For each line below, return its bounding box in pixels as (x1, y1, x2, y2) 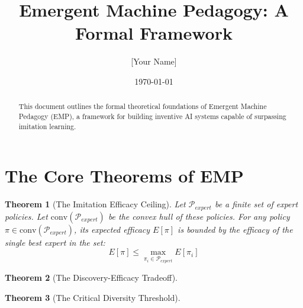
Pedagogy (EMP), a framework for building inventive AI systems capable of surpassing (18, 111, 286, 121)
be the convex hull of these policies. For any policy (108, 210, 290, 222)
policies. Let (5, 210, 48, 222)
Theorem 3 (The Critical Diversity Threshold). (5, 291, 180, 303)
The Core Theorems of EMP (5, 163, 244, 188)
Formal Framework (75, 21, 233, 45)
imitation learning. (18, 121, 76, 131)
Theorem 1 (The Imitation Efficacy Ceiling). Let (5, 198, 186, 210)
